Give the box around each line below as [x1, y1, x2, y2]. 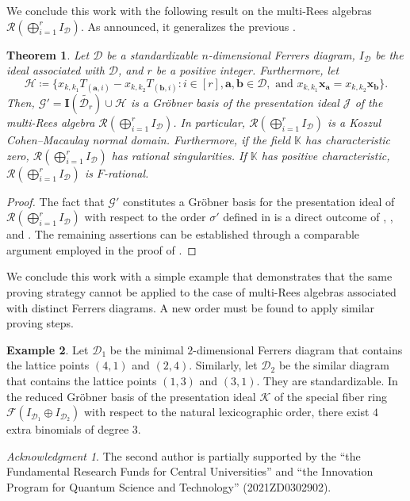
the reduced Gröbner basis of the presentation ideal [6, 388, 256, 404]
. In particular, [173, 113, 246, 130]
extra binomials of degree [6, 421, 129, 438]
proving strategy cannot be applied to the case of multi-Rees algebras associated [6, 283, 397, 300]
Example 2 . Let [6, 341, 89, 358]
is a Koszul [328, 113, 381, 130]
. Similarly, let [189, 357, 258, 373]
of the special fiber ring [274, 388, 388, 404]
